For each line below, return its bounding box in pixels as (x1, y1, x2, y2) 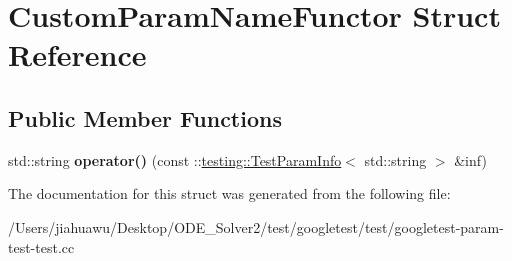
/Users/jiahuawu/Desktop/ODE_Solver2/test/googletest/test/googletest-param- (8, 216, 504, 237)
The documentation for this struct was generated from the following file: (8, 183, 451, 204)
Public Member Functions (8, 102, 282, 133)
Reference (8, 34, 147, 75)
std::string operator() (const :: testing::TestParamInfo (8, 149, 342, 170)
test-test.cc (8, 236, 75, 257)
